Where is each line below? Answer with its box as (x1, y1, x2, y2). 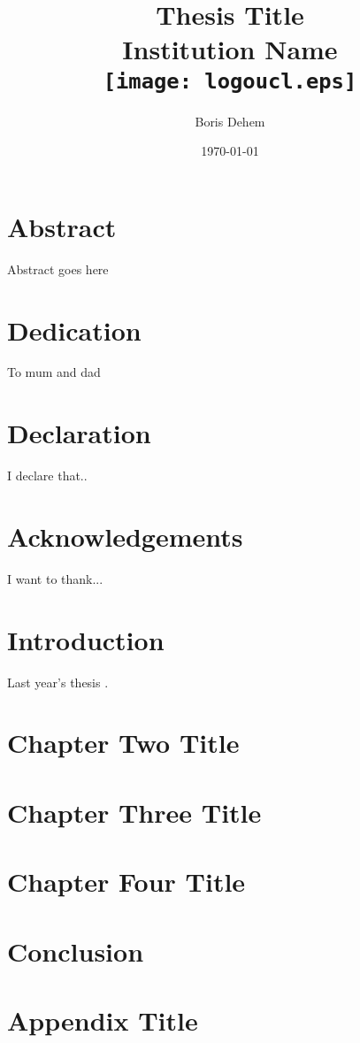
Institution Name (122, 31, 338, 67)
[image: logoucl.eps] (103, 68, 357, 94)
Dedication (7, 311, 142, 348)
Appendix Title (7, 1001, 198, 1038)
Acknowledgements (7, 518, 243, 554)
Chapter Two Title (7, 725, 240, 761)
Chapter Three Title (7, 794, 262, 830)
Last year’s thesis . (7, 672, 109, 691)
